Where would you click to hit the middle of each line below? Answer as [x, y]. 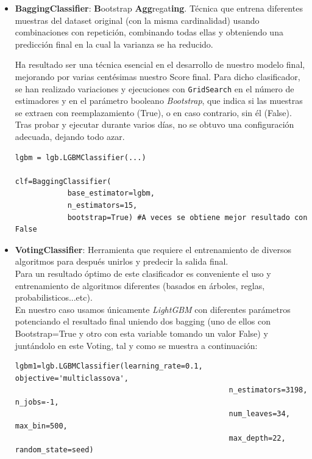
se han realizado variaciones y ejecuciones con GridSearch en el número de [154, 88]
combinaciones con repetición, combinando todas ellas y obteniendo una [149, 32]
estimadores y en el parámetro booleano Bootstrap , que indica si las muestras [159, 101]
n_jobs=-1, [37, 402]
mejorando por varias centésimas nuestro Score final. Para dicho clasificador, [158, 76]
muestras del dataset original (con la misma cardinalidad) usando [137, 20]
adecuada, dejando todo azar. [70, 136]
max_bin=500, [41, 426]
